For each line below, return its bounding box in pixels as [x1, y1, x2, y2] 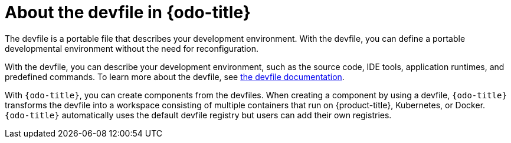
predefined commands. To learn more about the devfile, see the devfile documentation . [5, 71, 345, 82]
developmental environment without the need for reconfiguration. [5, 43, 258, 54]
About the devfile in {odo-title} [5, 2, 251, 22]
